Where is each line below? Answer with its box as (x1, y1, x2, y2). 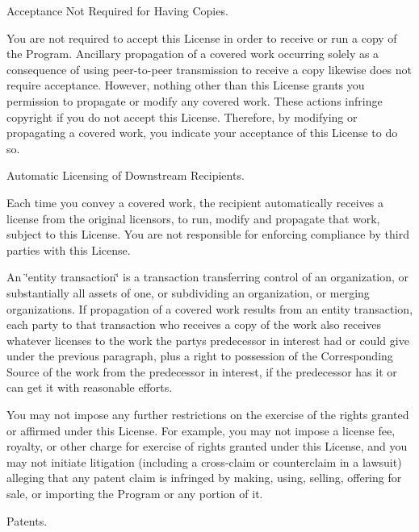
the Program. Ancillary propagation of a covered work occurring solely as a (6, 45, 379, 62)
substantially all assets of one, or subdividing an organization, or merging (6, 284, 370, 301)
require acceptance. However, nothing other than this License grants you (6, 77, 365, 94)
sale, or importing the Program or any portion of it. (6, 485, 263, 502)
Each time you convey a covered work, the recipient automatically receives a (6, 193, 384, 210)
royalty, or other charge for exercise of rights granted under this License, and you (6, 438, 408, 455)
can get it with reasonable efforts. (6, 379, 173, 396)
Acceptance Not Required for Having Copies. (6, 2, 228, 19)
